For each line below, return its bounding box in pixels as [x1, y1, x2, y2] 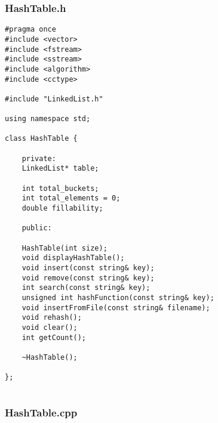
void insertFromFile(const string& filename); [22, 303, 210, 312]
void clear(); [22, 323, 78, 332]
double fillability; [22, 204, 103, 213]
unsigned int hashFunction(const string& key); [22, 293, 214, 302]
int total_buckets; [22, 184, 99, 193]
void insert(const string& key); [22, 263, 155, 272]
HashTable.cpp [5, 405, 78, 420]
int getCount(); [22, 333, 87, 342]
